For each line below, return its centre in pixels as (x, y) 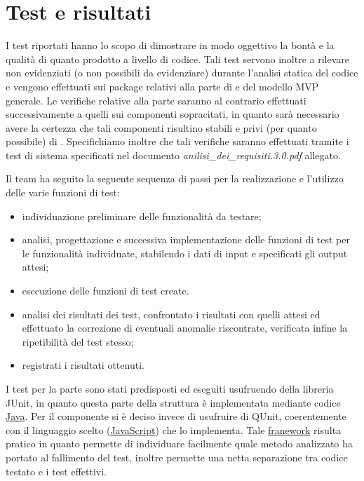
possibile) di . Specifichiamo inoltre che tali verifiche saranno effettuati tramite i (177, 141)
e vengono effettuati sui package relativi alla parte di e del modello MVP (162, 86)
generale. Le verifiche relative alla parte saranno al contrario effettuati (156, 100)
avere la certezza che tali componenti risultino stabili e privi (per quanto (161, 127)
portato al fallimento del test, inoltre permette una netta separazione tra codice (177, 457)
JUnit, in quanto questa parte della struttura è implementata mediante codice (173, 402)
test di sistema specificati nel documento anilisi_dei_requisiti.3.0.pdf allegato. (173, 155)
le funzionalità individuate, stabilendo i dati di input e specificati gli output (185, 253)
